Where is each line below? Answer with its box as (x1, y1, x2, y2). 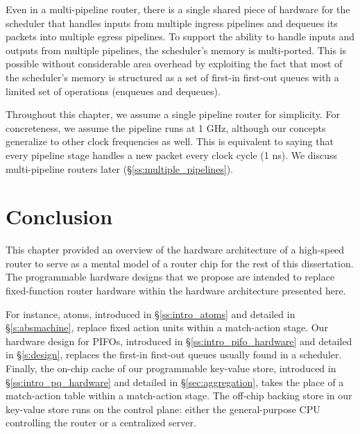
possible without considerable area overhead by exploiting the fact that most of (6, 56, 343, 71)
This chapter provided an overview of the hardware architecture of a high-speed (6, 242, 345, 257)
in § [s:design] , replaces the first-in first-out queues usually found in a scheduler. (6, 347, 342, 362)
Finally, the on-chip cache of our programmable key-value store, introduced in (6, 361, 336, 375)
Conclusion (6, 202, 113, 231)
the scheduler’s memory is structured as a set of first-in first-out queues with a (6, 69, 339, 84)
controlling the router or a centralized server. (6, 415, 196, 430)
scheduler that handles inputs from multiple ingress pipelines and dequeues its (6, 15, 338, 30)
